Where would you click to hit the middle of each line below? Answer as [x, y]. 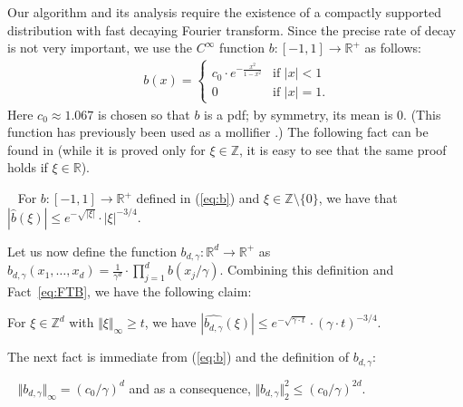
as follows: [393, 48]
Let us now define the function [92, 251]
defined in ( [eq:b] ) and [198, 198]
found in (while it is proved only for [106, 149]
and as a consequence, [190, 388]
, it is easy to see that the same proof [343, 149]
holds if [28, 167]
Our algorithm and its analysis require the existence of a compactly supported [224, 12]
